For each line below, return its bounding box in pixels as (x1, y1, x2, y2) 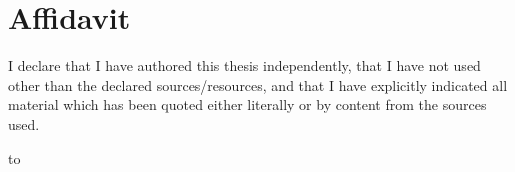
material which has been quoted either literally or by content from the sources (8, 94, 487, 115)
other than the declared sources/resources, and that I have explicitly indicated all (8, 74, 508, 95)
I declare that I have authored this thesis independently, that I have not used (8, 55, 481, 76)
